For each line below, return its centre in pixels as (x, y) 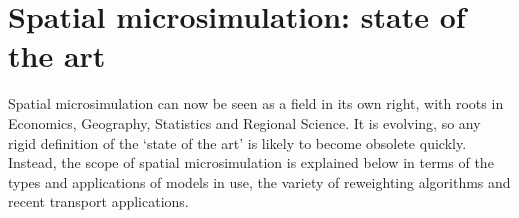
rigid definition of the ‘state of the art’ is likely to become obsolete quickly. (237, 142)
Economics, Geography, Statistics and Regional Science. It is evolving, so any (244, 122)
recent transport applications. (98, 201)
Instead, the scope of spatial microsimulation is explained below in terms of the (251, 162)
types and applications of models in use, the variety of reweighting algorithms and (259, 181)
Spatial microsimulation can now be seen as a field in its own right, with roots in (256, 103)
